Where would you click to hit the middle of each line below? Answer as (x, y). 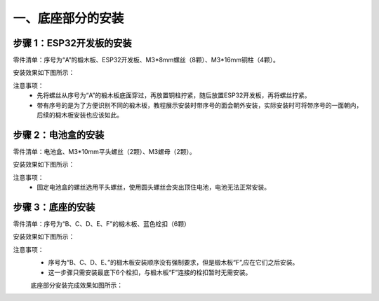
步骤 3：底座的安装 (54, 207)
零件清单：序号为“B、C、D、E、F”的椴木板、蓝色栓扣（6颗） (102, 224)
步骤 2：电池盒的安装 (59, 135)
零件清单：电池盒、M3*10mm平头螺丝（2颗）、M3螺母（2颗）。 (104, 151)
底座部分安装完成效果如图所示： (77, 285)
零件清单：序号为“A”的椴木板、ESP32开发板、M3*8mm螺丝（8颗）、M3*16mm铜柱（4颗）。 (146, 60)
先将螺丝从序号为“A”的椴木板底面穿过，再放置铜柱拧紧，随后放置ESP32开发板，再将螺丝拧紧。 (174, 95)
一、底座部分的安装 (68, 18)
